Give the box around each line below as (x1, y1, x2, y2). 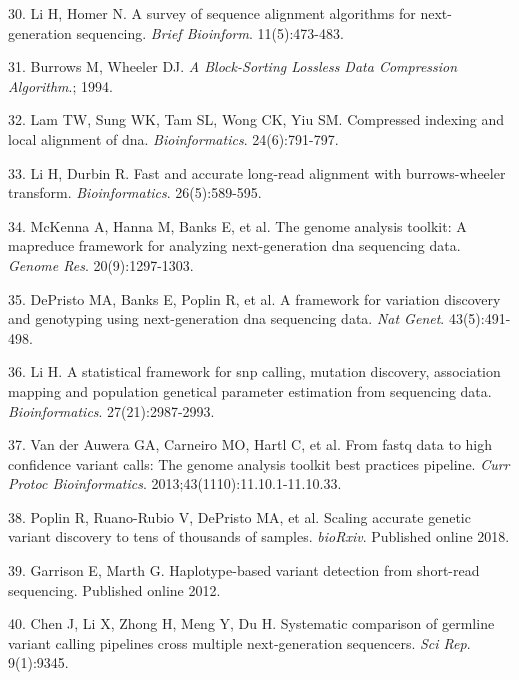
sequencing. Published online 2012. (8, 579, 221, 600)
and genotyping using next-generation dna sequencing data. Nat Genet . (8, 308, 445, 329)
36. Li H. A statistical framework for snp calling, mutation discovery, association (8, 361, 501, 382)
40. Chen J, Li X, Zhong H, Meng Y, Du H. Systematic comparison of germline (8, 613, 495, 634)
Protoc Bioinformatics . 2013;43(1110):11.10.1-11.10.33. (8, 473, 342, 494)
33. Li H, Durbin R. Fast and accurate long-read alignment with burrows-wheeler (8, 162, 506, 183)
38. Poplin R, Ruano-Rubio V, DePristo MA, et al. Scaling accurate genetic (8, 506, 471, 527)
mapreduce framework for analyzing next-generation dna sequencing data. (8, 235, 461, 256)
